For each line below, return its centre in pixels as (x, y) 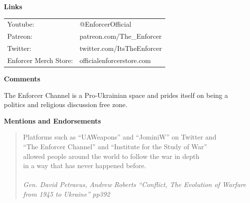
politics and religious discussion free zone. (66, 104)
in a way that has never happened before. (85, 165)
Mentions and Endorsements (53, 120)
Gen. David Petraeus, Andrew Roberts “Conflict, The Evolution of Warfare (134, 184)
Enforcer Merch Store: (40, 60)
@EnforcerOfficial (105, 24)
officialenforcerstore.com (115, 60)
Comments (22, 78)
